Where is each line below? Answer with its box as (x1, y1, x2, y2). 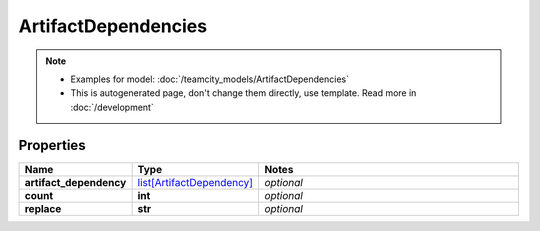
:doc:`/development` (70, 101, 154, 113)
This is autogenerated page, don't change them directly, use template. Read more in (70, 87, 417, 99)
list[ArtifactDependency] (137, 175, 254, 189)
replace (24, 201, 62, 215)
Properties (18, 136, 86, 154)
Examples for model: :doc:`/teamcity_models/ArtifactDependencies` (70, 73, 350, 85)
